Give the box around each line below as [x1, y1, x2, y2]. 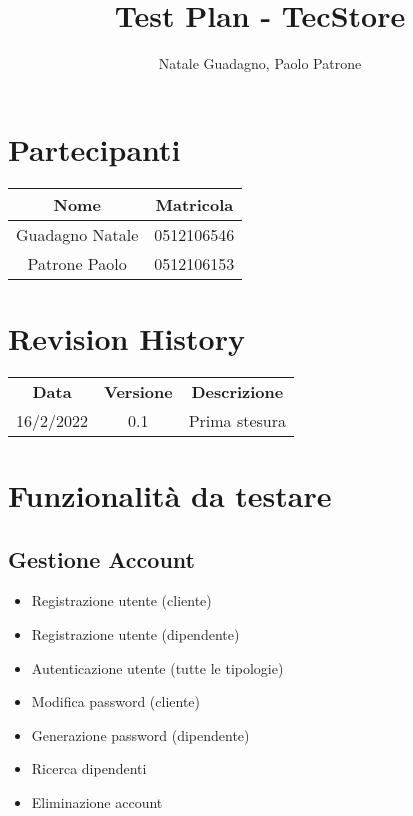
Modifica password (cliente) [31, 691, 200, 712]
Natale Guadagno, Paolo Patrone [158, 53, 362, 74]
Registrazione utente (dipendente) [31, 623, 240, 644]
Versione [104, 379, 173, 403]
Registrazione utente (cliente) [31, 590, 212, 611]
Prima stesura [188, 408, 287, 432]
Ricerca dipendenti [31, 758, 147, 779]
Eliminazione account [31, 791, 163, 812]
